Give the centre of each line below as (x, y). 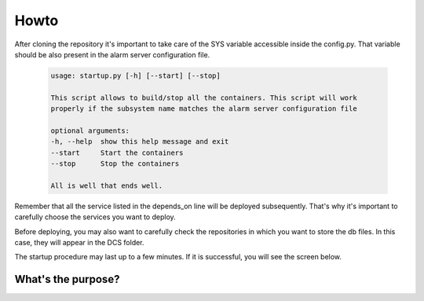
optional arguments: (90, 130)
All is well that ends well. (107, 185)
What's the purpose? (67, 279)
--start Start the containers (117, 152)
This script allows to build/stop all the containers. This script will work (204, 97)
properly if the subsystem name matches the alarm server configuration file (204, 109)
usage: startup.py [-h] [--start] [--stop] (136, 75)
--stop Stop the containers (115, 164)
